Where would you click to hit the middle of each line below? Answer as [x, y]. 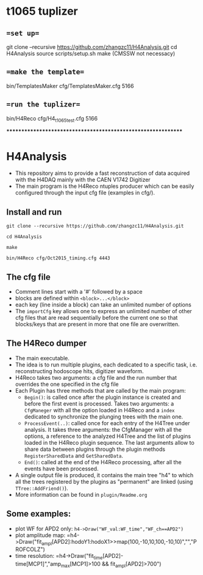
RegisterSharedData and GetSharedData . [74, 455]
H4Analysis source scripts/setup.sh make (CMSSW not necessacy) [91, 54]
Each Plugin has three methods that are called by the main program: [100, 390]
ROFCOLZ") [30, 549]
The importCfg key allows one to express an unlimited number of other [103, 311]
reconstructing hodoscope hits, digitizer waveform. [80, 371]
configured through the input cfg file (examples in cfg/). [85, 193]
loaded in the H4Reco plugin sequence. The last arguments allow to [109, 442]
